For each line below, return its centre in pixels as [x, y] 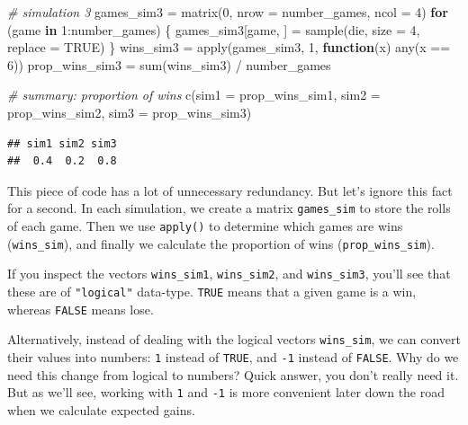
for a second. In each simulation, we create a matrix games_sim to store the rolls [229, 208]
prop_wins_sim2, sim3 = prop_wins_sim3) [130, 112]
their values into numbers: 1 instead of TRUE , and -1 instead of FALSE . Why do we [233, 356]
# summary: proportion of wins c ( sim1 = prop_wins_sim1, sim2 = [194, 95]
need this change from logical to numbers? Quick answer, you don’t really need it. [233, 374]
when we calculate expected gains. [101, 409]
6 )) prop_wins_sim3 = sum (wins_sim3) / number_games [169, 64]
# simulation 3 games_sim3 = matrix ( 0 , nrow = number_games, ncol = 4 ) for [228, 12]
